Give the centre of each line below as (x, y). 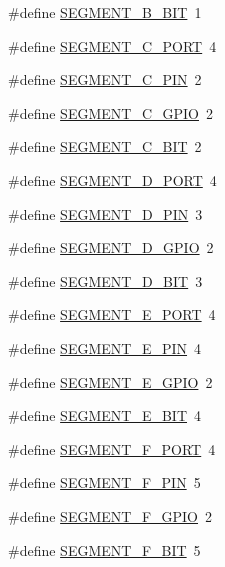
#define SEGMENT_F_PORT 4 (112, 448)
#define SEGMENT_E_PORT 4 (112, 314)
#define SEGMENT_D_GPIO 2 (111, 247)
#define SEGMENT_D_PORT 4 (112, 179)
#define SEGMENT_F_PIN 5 (104, 482)
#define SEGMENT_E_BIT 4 (105, 415)
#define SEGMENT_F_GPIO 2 (110, 515)
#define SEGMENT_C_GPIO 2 (110, 112)
